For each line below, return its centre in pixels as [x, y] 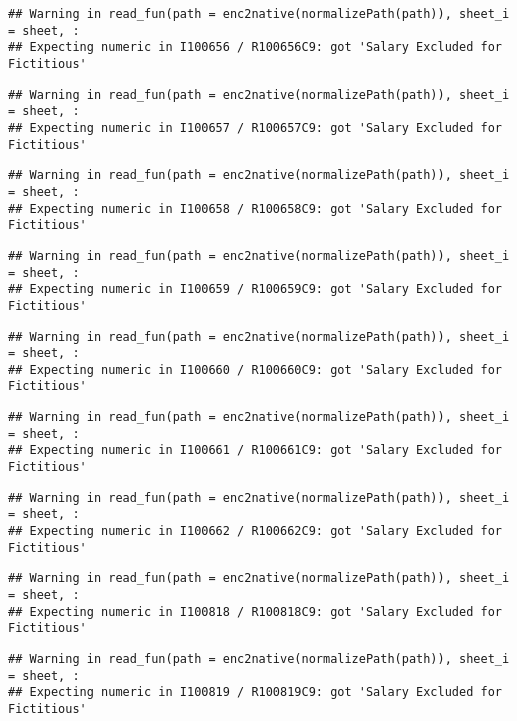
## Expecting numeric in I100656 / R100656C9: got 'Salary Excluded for [255, 47]
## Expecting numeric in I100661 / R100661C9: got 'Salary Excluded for [255, 450]
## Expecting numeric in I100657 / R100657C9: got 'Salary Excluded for [255, 127]
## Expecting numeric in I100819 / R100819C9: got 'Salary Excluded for [255, 692]
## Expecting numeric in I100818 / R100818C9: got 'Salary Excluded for [255, 611]
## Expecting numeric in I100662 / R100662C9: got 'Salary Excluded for [255, 531]
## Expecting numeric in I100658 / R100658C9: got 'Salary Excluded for [255, 208]
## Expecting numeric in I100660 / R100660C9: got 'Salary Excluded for [255, 369]
